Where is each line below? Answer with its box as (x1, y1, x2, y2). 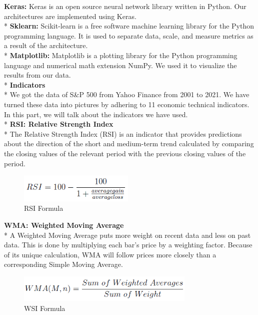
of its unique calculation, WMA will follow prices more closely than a (4, 249, 216, 259)
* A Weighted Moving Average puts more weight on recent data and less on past (4, 229, 251, 240)
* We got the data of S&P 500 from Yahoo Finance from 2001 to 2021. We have (4, 89, 249, 100)
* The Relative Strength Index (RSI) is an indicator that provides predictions (4, 128, 242, 139)
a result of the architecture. (4, 40, 88, 51)
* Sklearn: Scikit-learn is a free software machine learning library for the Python (4, 21, 254, 31)
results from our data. (4, 70, 71, 80)
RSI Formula (24, 203, 63, 213)
